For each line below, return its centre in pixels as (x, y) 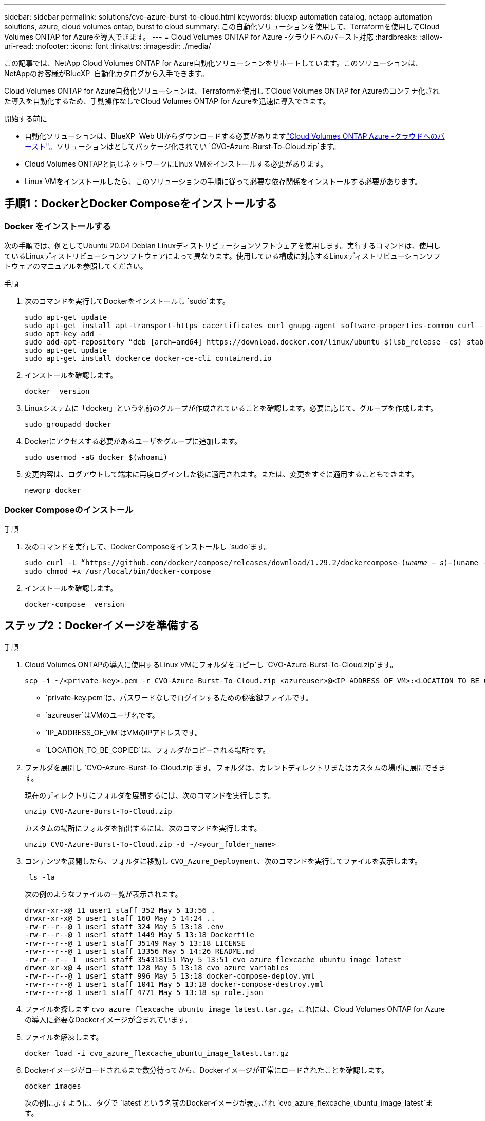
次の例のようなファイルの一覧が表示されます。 (104, 894)
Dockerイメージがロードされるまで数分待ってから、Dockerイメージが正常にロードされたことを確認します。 (207, 1070)
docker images (53, 1086)
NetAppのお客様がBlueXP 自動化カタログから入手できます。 (106, 73)
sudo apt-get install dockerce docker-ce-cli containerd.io (148, 359)
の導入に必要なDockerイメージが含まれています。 (108, 1019)
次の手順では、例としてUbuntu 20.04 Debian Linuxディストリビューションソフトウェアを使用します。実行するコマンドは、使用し (222, 246)
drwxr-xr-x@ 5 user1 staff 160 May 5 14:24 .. (120, 918)
